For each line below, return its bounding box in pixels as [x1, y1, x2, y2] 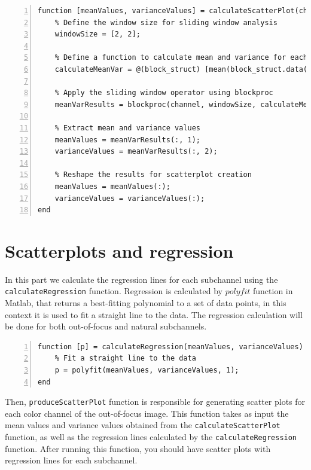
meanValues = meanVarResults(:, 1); [54, 135, 201, 144]
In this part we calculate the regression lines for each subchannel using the [5, 273, 278, 285]
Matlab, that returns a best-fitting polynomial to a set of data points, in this [5, 297, 286, 309]
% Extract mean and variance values [54, 123, 201, 132]
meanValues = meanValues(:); [54, 182, 170, 191]
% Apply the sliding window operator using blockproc [54, 88, 273, 97]
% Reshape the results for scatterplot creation [54, 170, 252, 179]
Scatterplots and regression [5, 238, 234, 263]
